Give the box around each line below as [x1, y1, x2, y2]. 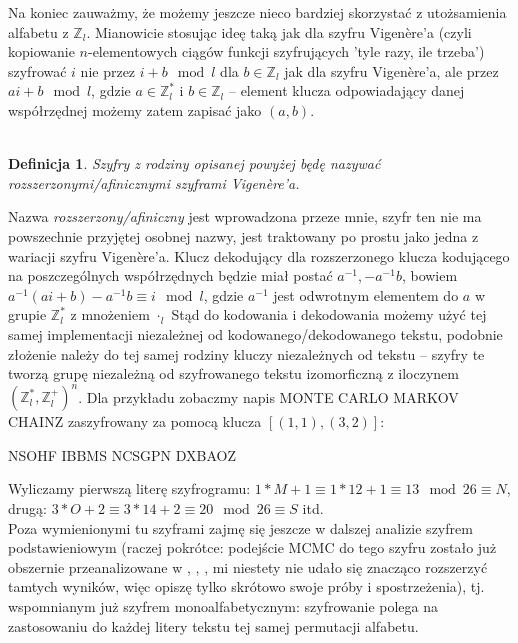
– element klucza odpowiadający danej [228, 80, 465, 101]
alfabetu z [8, 21, 69, 42]
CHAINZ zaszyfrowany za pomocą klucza [8, 411, 262, 432]
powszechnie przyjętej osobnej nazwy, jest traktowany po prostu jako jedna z [8, 225, 479, 246]
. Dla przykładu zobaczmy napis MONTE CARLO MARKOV [78, 386, 459, 407]
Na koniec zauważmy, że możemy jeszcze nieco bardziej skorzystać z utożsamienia [8, 2, 507, 22]
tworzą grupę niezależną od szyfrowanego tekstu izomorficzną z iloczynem [8, 363, 459, 384]
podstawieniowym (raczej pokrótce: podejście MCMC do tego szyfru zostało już [8, 537, 497, 558]
